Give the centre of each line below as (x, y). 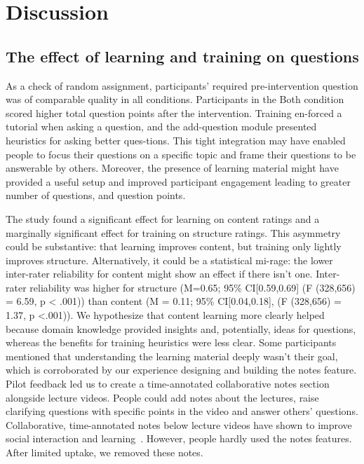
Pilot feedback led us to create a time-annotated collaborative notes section (168, 384)
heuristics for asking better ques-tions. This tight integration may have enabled (176, 140)
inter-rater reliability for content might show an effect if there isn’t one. (159, 274)
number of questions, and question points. (96, 195)
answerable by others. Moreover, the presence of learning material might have (172, 168)
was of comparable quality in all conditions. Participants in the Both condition (175, 99)
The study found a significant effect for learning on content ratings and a (163, 218)
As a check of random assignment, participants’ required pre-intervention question (182, 85)
